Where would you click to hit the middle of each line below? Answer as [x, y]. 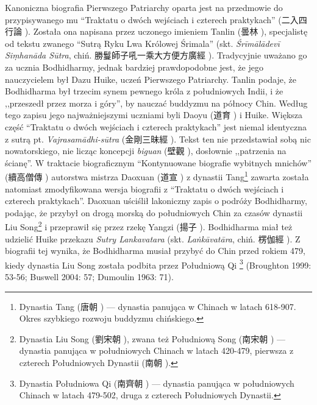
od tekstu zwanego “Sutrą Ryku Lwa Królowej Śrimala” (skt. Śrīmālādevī [142, 43]
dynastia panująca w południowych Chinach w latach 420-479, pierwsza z [156, 350]
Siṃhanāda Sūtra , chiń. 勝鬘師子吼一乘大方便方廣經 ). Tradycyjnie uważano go [156, 55]
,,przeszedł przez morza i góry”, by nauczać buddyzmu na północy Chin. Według [156, 103]
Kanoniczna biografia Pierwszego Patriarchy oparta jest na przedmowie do [144, 7]
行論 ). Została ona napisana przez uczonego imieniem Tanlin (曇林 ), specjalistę [156, 31]
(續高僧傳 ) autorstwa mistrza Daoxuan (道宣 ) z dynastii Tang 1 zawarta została [157, 176]
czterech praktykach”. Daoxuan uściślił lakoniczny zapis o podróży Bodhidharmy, [156, 201]
